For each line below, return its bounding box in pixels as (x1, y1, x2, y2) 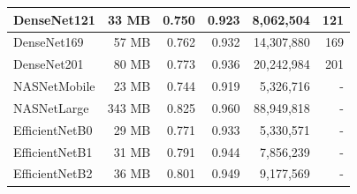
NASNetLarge (13, 98, 89, 116)
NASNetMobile (13, 77, 95, 95)
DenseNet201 (13, 55, 84, 73)
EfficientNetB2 (13, 164, 93, 183)
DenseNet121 (13, 10, 95, 28)
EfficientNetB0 (13, 120, 93, 138)
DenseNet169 (13, 33, 84, 51)
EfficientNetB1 (13, 142, 93, 160)
